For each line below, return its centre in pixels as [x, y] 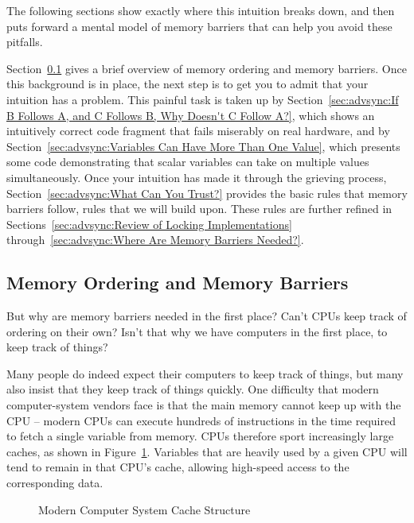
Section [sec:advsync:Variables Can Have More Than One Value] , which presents [203, 146]
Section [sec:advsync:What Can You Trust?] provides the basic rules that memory [207, 193]
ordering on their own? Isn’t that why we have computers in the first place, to [197, 331]
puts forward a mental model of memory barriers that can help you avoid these [199, 26]
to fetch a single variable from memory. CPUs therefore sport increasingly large [200, 436]
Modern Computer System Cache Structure [145, 509]
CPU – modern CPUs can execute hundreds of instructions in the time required [201, 420]
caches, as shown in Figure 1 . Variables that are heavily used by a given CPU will [207, 451]
